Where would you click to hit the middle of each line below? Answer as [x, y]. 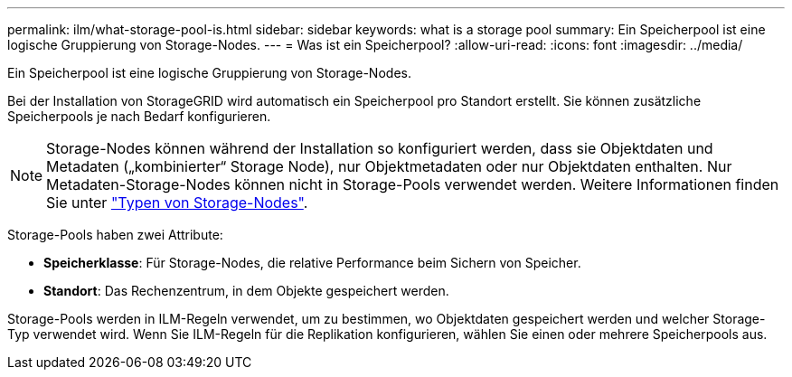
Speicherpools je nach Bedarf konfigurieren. [139, 116]
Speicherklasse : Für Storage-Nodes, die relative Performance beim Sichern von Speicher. [312, 263]
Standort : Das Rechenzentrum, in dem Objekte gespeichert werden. [246, 291]
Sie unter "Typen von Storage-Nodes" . [177, 203]
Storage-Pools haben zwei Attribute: [115, 235]
